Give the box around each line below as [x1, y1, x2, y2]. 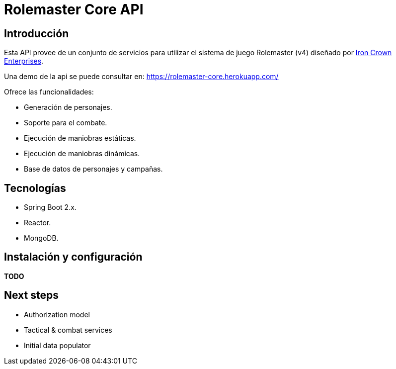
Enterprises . [4, 57, 44, 66]
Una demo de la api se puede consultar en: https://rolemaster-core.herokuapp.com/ [4, 72, 279, 81]
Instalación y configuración [4, 251, 143, 264]
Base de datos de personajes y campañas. [24, 165, 163, 174]
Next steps [4, 289, 59, 302]
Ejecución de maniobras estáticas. [24, 134, 136, 143]
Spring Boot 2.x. [24, 203, 77, 212]
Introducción [4, 27, 69, 40]
